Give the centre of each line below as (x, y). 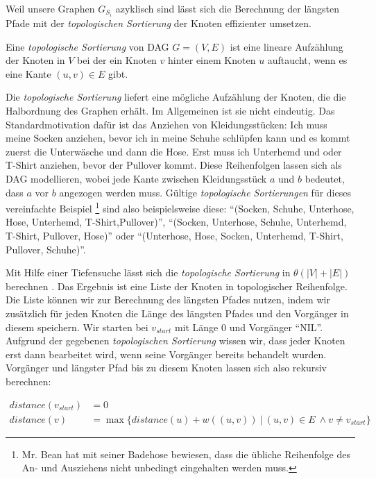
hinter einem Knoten (212, 60)
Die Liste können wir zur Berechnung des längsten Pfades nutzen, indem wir (168, 300)
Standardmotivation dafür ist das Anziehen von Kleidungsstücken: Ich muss (166, 124)
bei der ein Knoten (117, 60)
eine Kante (28, 73)
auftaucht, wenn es (307, 60)
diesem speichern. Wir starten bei (77, 327)
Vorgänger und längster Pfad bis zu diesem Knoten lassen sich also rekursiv (166, 368)
